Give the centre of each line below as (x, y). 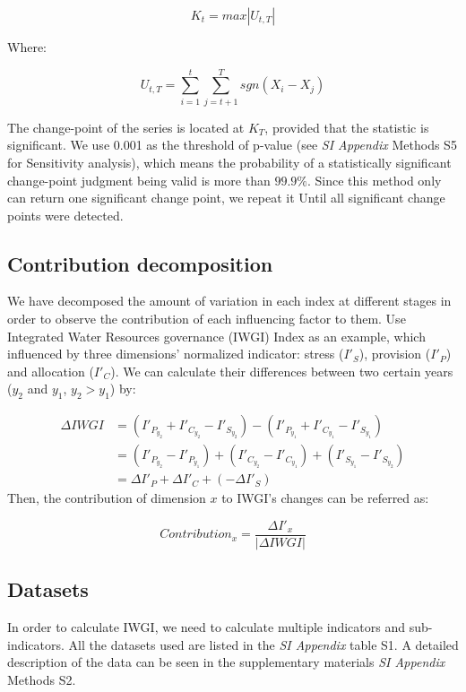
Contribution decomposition (140, 263)
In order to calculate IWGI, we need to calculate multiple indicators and (206, 627)
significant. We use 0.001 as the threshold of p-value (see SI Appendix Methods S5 (232, 145)
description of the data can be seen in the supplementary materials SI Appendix (226, 662)
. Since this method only (375, 180)
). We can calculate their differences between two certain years (282, 371)
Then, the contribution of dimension (107, 498)
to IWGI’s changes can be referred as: (325, 498)
